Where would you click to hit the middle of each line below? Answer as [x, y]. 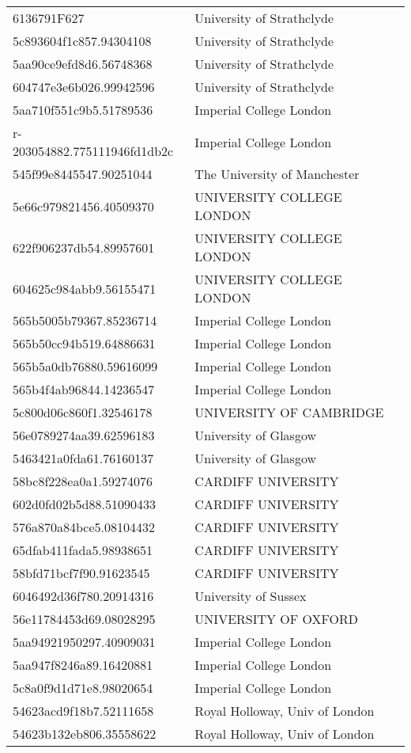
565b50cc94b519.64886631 [84, 343]
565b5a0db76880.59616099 [85, 366]
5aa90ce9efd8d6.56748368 [83, 64]
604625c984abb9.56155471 [85, 288]
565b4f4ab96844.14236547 [84, 389]
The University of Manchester [277, 174]
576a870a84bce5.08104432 [84, 527]
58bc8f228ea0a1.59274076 [83, 481]
